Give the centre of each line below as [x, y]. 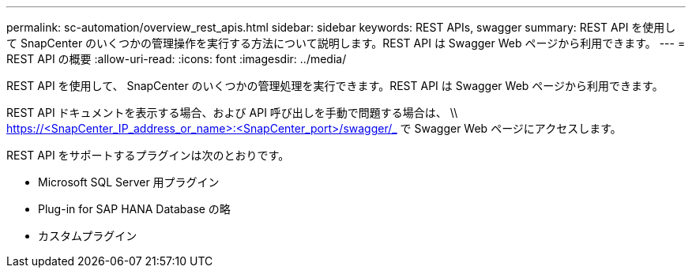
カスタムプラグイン [88, 236]
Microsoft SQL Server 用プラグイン [129, 182]
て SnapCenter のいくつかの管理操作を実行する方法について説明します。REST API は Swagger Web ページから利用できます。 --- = [346, 43]
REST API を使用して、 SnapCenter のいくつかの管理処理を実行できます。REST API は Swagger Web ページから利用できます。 [335, 86]
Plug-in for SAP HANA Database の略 [134, 209]
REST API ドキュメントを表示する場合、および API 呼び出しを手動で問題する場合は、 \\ [232, 113]
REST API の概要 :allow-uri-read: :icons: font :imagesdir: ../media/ [177, 59]
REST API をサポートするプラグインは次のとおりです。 [148, 155]
